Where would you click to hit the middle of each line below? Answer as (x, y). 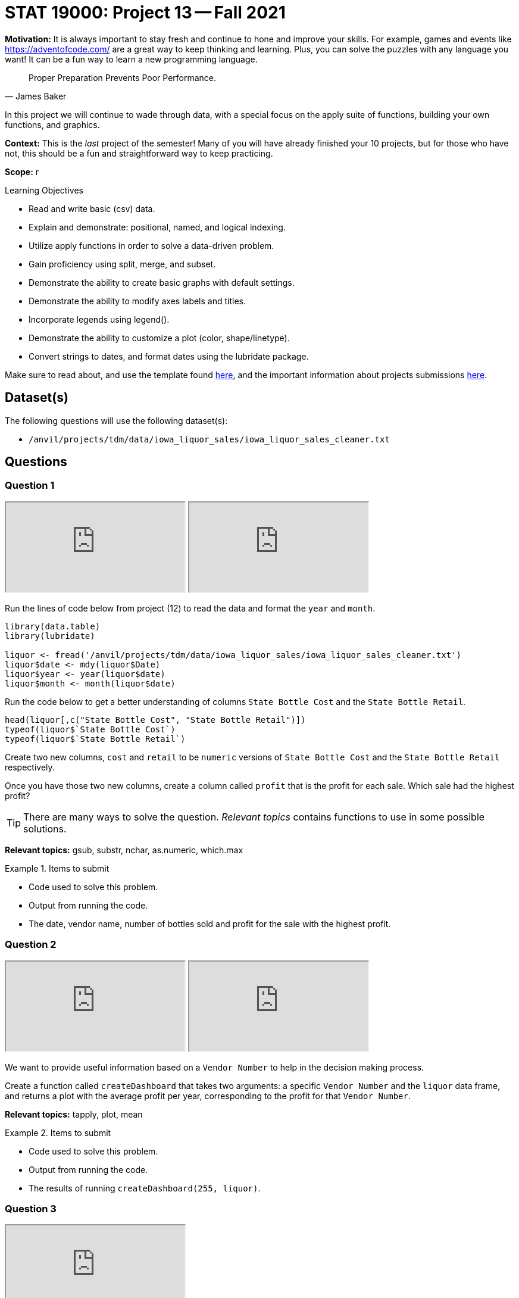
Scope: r (22, 171)
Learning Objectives (44, 190)
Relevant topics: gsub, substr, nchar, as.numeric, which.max (124, 850)
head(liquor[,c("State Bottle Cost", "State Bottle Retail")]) (155, 720)
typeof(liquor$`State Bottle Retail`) (95, 739)
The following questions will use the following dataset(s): (116, 420)
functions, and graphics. (52, 124)
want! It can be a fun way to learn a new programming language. (131, 59)
